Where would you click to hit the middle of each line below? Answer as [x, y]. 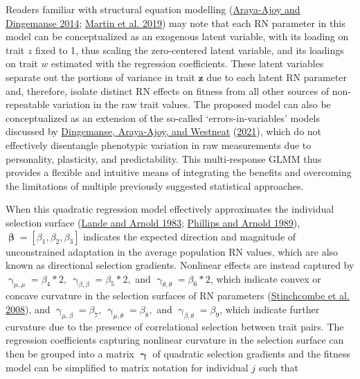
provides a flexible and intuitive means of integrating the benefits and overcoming [179, 172]
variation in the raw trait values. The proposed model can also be [192, 104]
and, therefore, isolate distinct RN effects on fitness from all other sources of [168, 90]
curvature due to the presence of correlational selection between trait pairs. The [175, 326]
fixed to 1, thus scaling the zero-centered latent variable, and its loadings [190, 50]
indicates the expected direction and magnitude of [190, 236]
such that [278, 367]
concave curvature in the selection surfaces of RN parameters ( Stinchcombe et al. [178, 296]
